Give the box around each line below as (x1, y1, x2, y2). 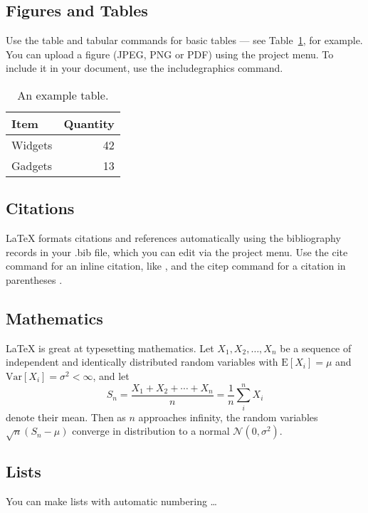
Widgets (11, 136, 53, 153)
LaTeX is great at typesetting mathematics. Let (6, 340, 214, 355)
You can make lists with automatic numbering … (6, 494, 217, 509)
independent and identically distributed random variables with (6, 354, 278, 369)
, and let (93, 368, 130, 383)
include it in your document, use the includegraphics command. (6, 60, 283, 75)
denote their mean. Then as (6, 409, 126, 424)
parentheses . (6, 272, 63, 287)
